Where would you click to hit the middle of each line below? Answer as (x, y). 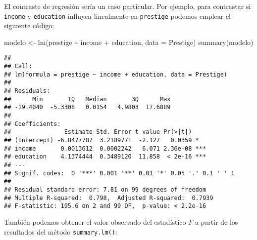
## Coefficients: (32, 124)
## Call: (18, 66)
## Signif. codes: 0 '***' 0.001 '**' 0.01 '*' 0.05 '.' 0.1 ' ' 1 (119, 173)
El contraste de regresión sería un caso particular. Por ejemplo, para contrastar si (128, 6)
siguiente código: (29, 25)
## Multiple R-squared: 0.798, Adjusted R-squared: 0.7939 (109, 198)
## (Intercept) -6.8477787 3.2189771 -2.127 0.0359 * (102, 140)
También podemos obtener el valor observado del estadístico (95, 221)
